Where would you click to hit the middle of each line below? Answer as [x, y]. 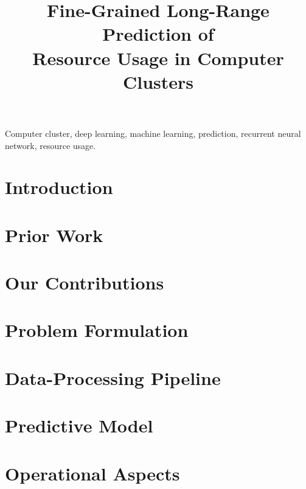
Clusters [158, 81]
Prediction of [158, 34]
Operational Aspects [92, 473]
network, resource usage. [50, 145]
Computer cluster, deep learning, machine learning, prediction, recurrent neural [153, 133]
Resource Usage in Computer [158, 57]
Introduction [59, 187]
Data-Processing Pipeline [113, 377]
